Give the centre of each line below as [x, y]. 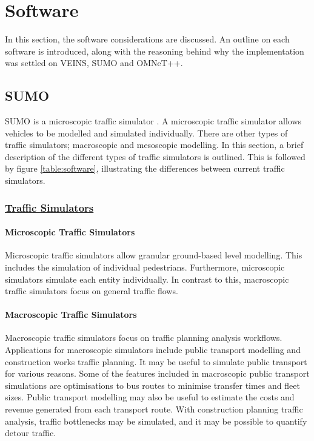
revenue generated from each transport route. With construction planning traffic [154, 409]
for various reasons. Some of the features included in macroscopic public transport [157, 373]
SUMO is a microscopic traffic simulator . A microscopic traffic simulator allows [153, 121]
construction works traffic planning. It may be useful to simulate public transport [156, 361]
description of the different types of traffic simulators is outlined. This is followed [155, 156]
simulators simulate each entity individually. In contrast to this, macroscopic [147, 279]
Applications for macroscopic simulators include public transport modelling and [153, 350]
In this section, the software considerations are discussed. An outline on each [147, 39]
